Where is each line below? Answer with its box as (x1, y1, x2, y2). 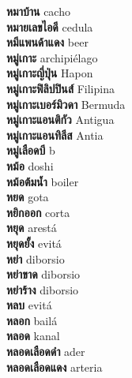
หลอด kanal (6, 327, 60, 344)
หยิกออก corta (6, 204, 70, 220)
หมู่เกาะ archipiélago (6, 49, 98, 65)
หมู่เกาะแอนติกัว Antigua (6, 111, 115, 128)
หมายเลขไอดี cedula (6, 18, 93, 35)
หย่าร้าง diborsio (6, 281, 79, 298)
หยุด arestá (6, 219, 57, 236)
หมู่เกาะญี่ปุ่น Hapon (6, 65, 93, 81)
